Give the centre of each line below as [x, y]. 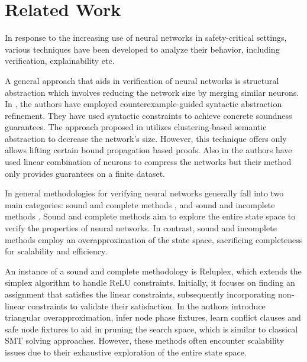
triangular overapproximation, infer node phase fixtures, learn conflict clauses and [153, 317]
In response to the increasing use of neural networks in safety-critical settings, [146, 38]
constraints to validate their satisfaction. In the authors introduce [146, 306]
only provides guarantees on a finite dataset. [85, 173]
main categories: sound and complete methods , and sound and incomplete [140, 204]
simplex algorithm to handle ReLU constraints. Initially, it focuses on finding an [150, 282]
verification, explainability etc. [60, 61]
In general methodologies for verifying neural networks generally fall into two [144, 193]
